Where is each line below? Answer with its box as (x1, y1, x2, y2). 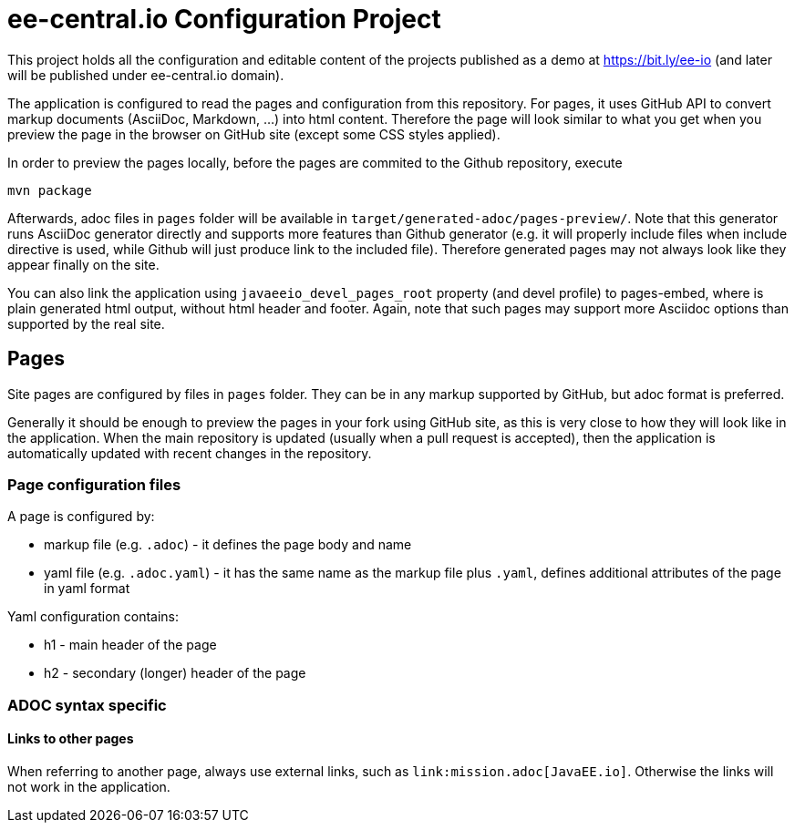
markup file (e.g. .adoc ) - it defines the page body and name (44, 537, 412, 553)
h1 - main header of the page (44, 637, 217, 653)
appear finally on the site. (7, 256, 160, 272)
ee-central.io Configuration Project (7, 4, 441, 35)
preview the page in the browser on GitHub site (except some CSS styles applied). (7, 126, 501, 142)
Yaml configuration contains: (7, 609, 180, 625)
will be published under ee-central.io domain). (7, 67, 284, 83)
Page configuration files (7, 475, 181, 494)
